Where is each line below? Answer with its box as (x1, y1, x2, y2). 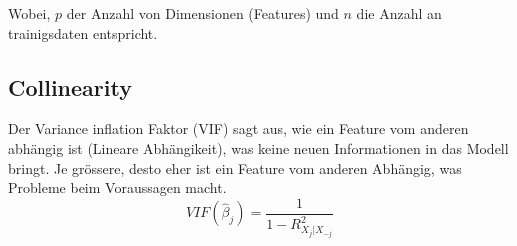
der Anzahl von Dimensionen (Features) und (66, 3, 339, 23)
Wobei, (8, 3, 51, 23)
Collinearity (8, 71, 132, 102)
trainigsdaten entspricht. (8, 22, 158, 43)
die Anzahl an (356, 3, 442, 23)
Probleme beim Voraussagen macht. (8, 177, 227, 198)
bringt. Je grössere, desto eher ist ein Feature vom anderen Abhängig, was (8, 157, 462, 178)
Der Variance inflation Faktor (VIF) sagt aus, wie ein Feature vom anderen (8, 118, 469, 139)
